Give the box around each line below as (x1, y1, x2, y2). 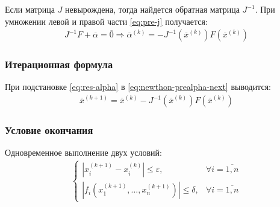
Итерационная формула (5, 57, 113, 72)
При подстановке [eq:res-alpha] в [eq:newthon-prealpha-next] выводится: (5, 80, 271, 93)
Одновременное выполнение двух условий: (5, 146, 162, 159)
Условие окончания (5, 122, 93, 137)
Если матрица (5, 3, 55, 15)
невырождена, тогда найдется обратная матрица (65, 3, 240, 15)
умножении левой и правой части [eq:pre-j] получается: (5, 14, 208, 27)
